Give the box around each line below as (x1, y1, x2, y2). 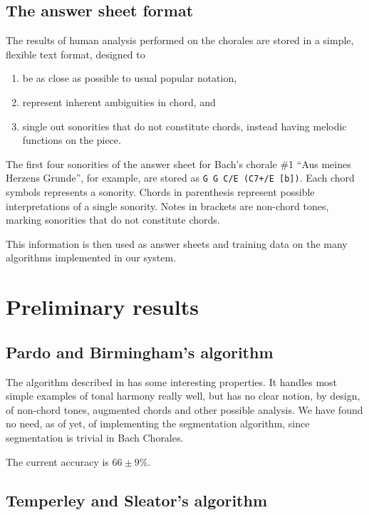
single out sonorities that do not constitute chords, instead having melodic (22, 118, 347, 133)
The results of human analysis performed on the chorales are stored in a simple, (6, 33, 354, 48)
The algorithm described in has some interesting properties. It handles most (6, 374, 338, 389)
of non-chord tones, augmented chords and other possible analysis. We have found (6, 402, 363, 417)
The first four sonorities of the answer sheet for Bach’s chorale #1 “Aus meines (6, 156, 351, 171)
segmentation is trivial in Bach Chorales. (6, 430, 184, 444)
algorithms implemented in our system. (6, 250, 177, 265)
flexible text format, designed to (6, 46, 145, 61)
